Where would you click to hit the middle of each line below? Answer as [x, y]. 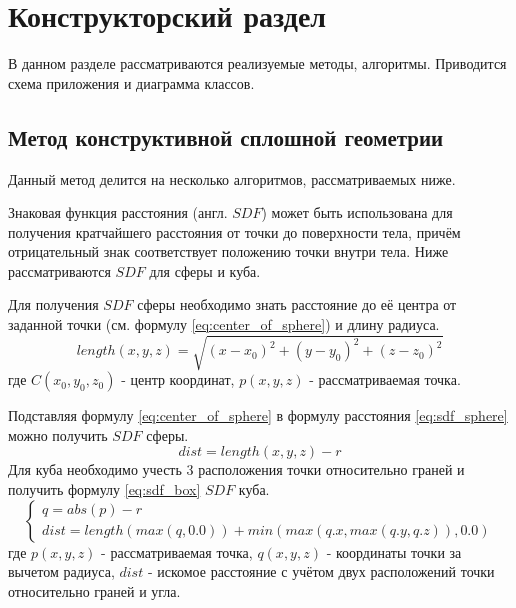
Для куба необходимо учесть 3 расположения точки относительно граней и [236, 469]
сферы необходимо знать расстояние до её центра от [297, 304]
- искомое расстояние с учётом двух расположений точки [321, 571]
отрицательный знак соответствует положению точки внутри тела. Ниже [228, 251]
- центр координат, [178, 379]
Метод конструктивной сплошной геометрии [226, 136]
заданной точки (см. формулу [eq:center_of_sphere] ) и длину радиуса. [224, 324]
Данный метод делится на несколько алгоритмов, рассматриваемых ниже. [232, 178]
